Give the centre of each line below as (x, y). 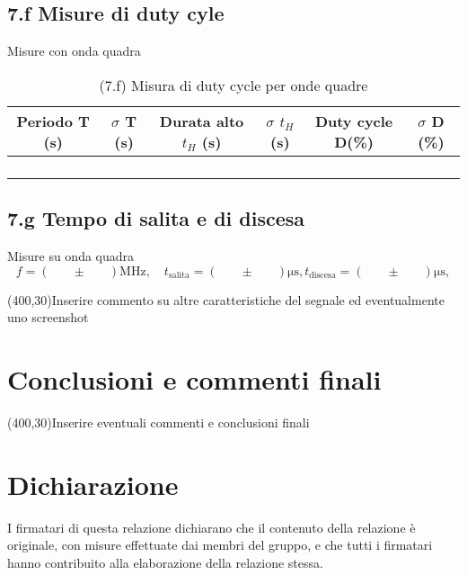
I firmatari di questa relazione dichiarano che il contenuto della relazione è (211, 527)
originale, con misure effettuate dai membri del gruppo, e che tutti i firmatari (220, 545)
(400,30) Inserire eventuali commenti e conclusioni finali (159, 422)
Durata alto (202, 121)
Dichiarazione (93, 484)
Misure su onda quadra (71, 256)
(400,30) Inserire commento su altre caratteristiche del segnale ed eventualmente (226, 299)
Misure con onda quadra (74, 51)
